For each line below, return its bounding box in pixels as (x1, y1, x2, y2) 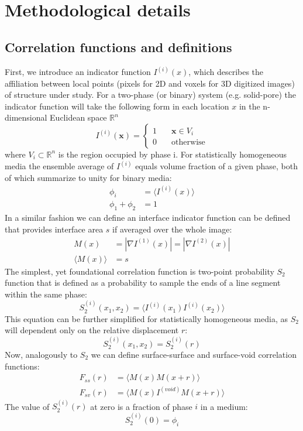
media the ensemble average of (5, 160, 114, 172)
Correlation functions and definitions (5, 37, 232, 56)
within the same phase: (5, 288, 87, 300)
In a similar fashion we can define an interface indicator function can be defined (5, 211, 291, 224)
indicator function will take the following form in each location (5, 100, 229, 112)
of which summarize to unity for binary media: (5, 171, 172, 183)
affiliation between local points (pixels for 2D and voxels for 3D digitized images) (5, 77, 295, 89)
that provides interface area (5, 223, 104, 235)
